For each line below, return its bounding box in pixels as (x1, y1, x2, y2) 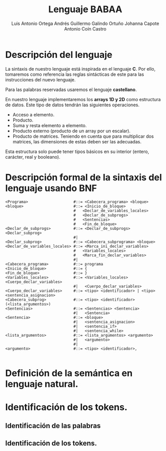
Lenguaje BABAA (48, 4, 123, 15)
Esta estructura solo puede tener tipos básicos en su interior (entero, (5, 148, 149, 155)
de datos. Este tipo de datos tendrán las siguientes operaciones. (5, 102, 140, 108)
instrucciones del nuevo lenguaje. (5, 76, 76, 82)
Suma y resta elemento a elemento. (12, 122, 87, 128)
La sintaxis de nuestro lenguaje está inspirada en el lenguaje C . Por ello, (5, 66, 156, 72)
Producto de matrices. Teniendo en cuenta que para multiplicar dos (12, 133, 154, 139)
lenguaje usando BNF (5, 182, 97, 194)
